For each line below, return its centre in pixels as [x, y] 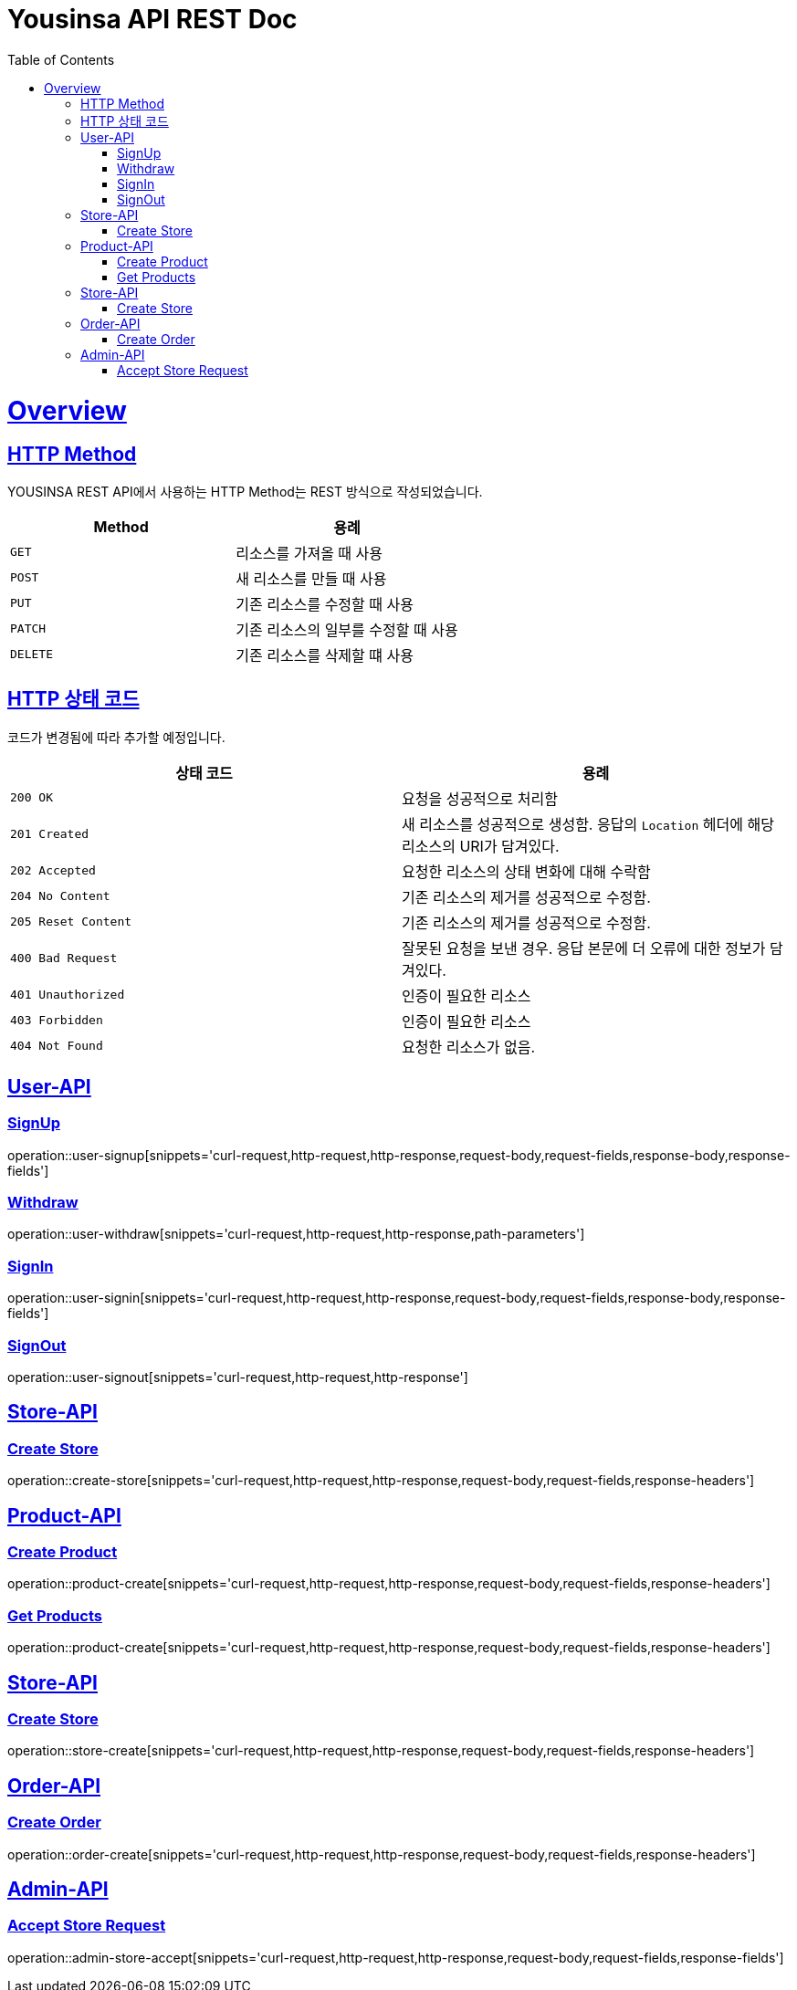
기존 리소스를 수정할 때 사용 [325, 604]
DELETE [31, 655]
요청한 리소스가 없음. [469, 1047]
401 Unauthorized [68, 995]
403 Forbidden [57, 1021]
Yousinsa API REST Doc [152, 19]
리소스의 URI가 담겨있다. [481, 846]
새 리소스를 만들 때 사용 [311, 578]
